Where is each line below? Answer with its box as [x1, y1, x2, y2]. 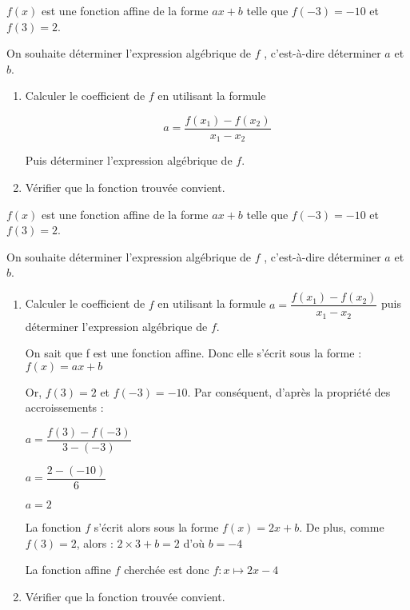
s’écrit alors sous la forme [94, 519, 219, 536]
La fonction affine [25, 561, 111, 578]
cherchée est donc [124, 561, 209, 578]
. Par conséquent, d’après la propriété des [187, 383, 391, 400]
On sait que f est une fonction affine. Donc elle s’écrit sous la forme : [25, 345, 362, 361]
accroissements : [25, 399, 104, 416]
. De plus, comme [299, 519, 384, 536]
